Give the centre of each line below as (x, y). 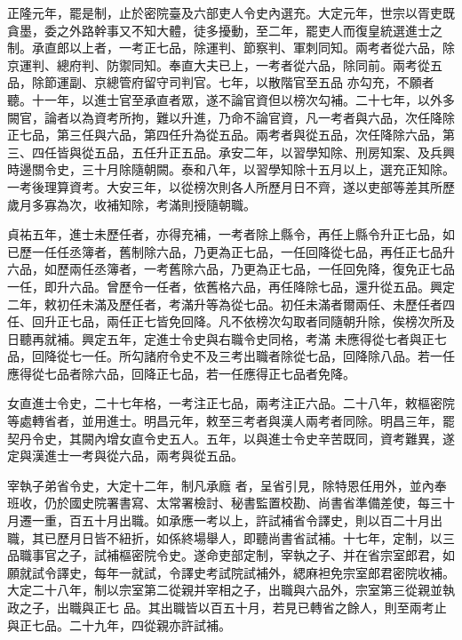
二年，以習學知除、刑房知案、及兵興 (349, 152)
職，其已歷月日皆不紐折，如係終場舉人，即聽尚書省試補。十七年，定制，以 (225, 537)
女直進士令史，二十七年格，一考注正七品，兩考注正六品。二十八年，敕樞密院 (231, 403)
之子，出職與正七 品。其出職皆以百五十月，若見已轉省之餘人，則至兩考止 (233, 607)
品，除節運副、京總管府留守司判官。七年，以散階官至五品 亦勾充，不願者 (221, 82)
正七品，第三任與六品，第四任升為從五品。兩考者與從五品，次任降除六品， (225, 135)
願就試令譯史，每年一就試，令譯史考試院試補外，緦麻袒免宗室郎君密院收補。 (231, 572)
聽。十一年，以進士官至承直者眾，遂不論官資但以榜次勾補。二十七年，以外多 (231, 99)
